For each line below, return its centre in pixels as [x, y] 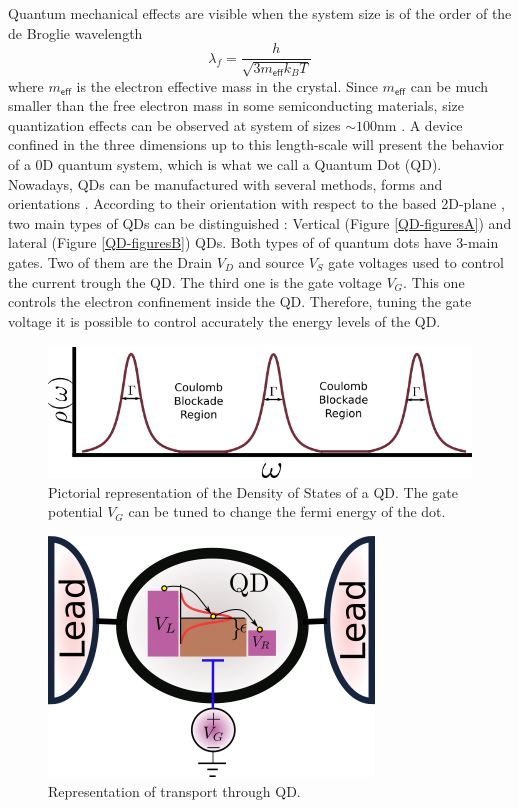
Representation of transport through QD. [174, 790]
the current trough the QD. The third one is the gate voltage [195, 281]
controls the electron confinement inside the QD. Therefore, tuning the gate [240, 301]
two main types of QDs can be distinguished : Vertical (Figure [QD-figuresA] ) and [260, 222]
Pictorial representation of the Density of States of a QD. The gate [253, 491]
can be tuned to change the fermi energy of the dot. [287, 511]
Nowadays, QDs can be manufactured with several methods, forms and [225, 183]
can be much [449, 85]
